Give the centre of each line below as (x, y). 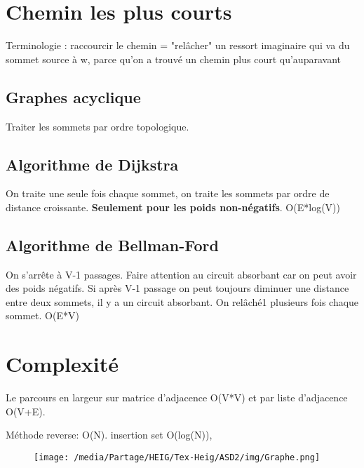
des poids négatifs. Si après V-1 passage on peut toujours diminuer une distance (177, 288)
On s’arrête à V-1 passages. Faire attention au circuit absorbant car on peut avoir (181, 274)
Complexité (62, 364)
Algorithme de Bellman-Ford (112, 245)
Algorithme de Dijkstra (92, 164)
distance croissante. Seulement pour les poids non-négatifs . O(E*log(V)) (173, 207)
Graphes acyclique (73, 96)
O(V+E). (26, 411)
